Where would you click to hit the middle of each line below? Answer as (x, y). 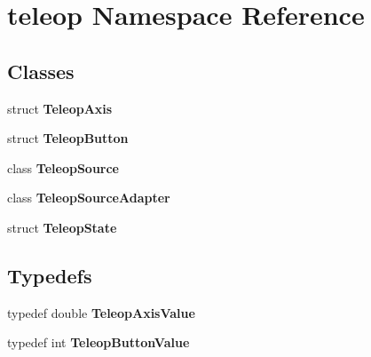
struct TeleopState (62, 227)
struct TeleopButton (68, 138)
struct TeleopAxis (60, 108)
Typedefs (50, 275)
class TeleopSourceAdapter (89, 198)
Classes (41, 71)
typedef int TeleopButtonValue (99, 342)
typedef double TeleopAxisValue (101, 312)
